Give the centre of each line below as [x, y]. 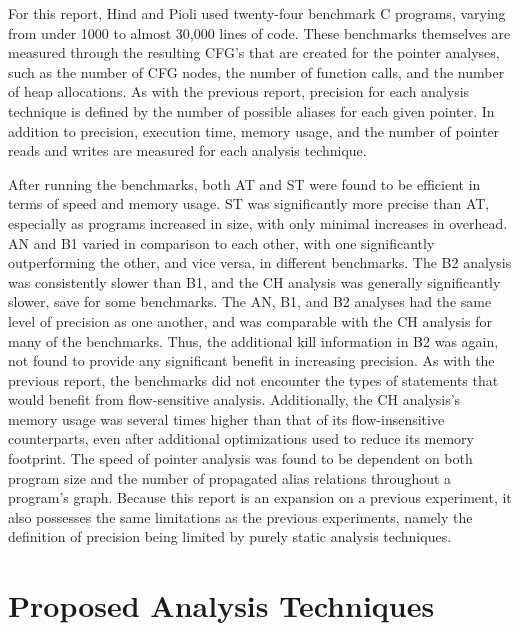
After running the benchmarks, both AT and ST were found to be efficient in [244, 183]
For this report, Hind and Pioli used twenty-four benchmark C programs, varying [257, 13]
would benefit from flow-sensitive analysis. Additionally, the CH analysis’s [234, 399]
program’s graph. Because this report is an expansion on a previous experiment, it [260, 497]
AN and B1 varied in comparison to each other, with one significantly [221, 242]
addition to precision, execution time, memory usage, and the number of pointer [254, 130]
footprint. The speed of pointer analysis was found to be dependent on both [240, 458]
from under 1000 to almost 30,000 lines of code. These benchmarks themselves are [259, 32]
